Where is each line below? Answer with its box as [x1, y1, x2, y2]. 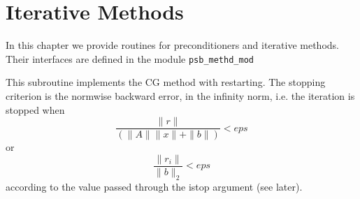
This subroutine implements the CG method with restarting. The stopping [6, 75, 326, 89]
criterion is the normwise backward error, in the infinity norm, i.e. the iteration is [6, 88, 355, 103]
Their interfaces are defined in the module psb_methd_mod [6, 51, 254, 66]
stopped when [6, 102, 65, 117]
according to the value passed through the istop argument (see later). [6, 179, 303, 193]
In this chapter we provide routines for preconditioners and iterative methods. [6, 38, 339, 52]
